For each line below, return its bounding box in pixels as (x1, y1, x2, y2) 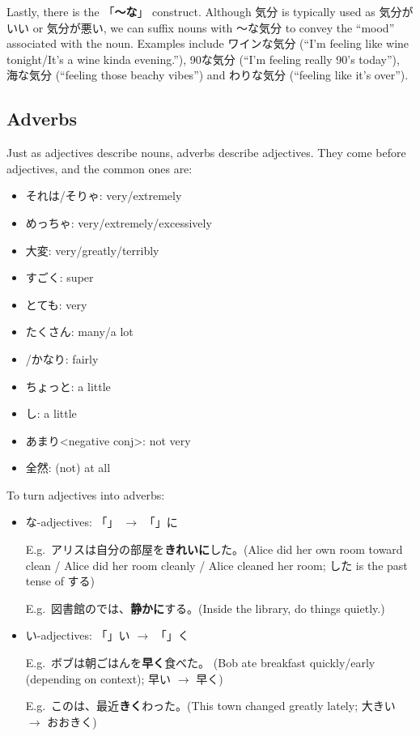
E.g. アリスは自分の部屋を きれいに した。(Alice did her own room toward (25, 541, 403, 558)
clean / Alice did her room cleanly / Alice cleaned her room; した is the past (25, 556, 408, 573)
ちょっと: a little (25, 377, 111, 394)
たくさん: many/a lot (25, 323, 134, 340)
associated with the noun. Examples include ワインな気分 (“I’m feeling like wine (6, 35, 409, 52)
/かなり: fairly (25, 350, 99, 367)
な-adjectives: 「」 (25, 513, 119, 530)
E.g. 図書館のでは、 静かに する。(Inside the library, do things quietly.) (25, 599, 385, 616)
